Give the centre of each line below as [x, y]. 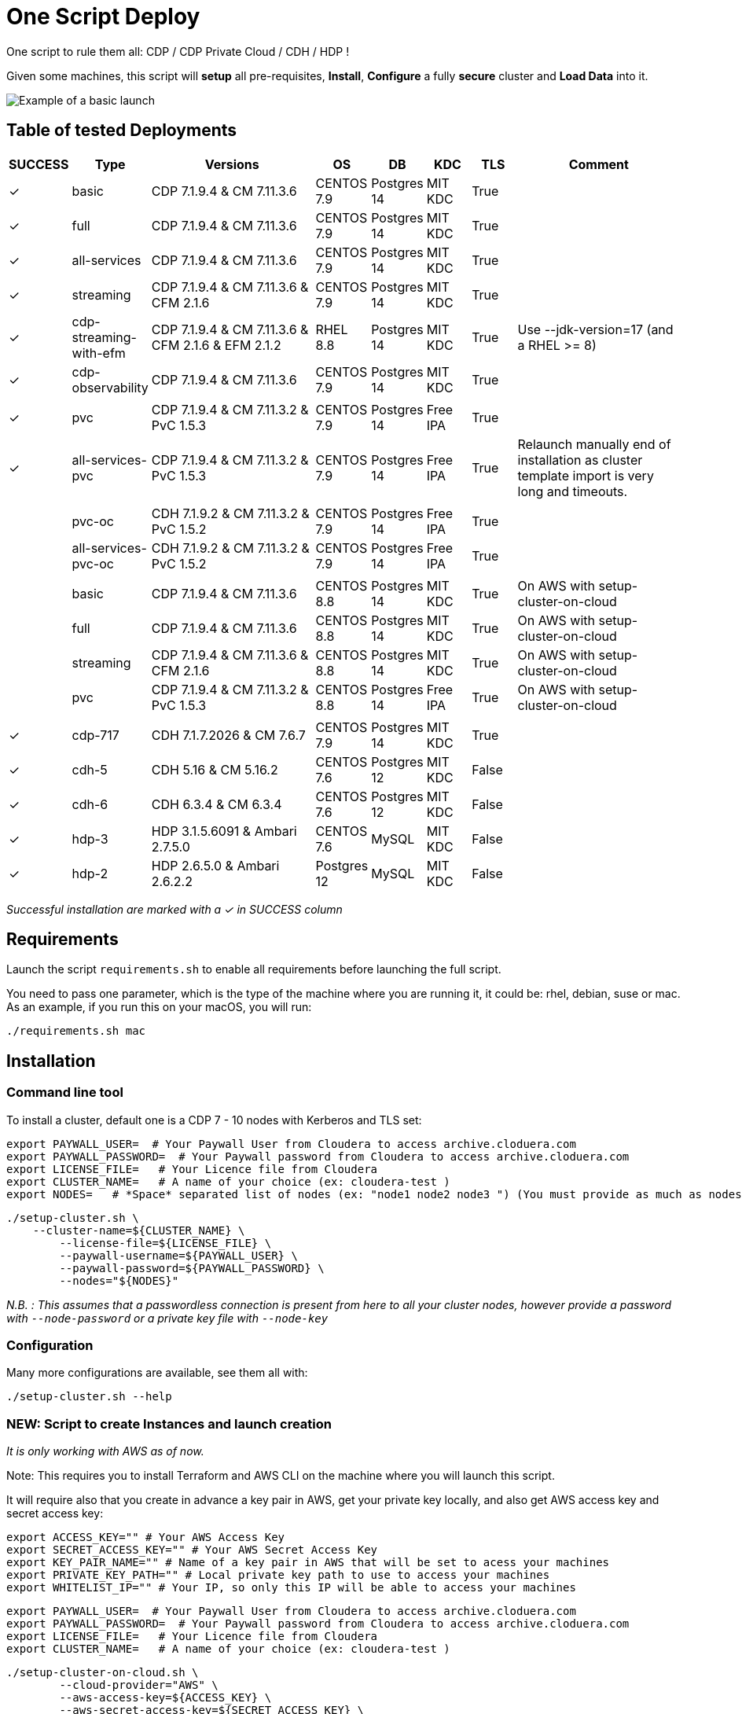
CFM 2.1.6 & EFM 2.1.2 [216, 345]
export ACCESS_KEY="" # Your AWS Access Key [146, 1537]
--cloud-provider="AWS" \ [139, 1685]
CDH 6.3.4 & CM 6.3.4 [217, 804]
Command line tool [65, 1092]
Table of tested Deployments [122, 131]
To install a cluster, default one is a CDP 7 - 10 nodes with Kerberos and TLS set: [214, 1120]
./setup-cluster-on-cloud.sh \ [103, 1673]
